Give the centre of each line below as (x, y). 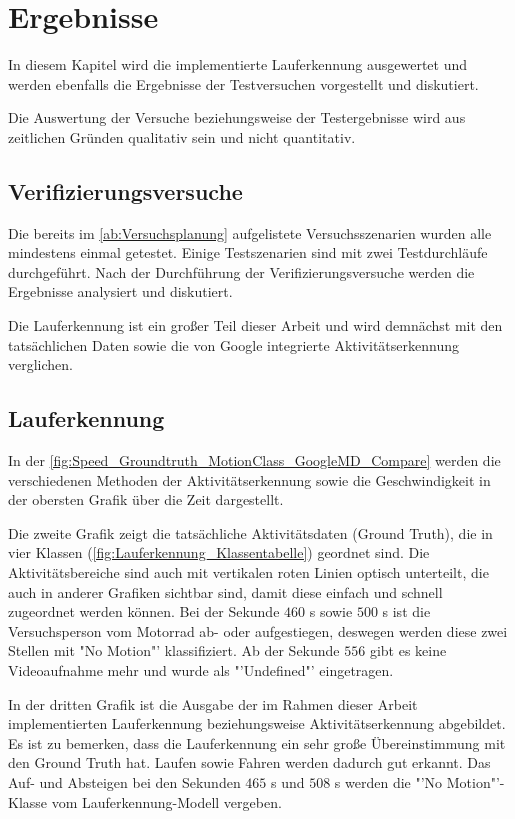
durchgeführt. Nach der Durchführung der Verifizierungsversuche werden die (241, 271)
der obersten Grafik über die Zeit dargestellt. (146, 499)
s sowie (331, 611)
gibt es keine (408, 650)
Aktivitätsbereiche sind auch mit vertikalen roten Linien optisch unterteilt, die (248, 572)
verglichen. (40, 364)
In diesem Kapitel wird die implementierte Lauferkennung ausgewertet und (238, 64)
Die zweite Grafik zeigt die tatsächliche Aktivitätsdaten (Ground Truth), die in (250, 532)
